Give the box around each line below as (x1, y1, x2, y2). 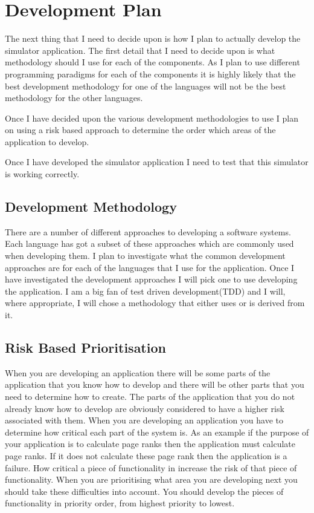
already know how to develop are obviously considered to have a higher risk (5, 402, 284, 414)
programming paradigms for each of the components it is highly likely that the (5, 67, 296, 80)
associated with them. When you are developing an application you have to (5, 414, 284, 426)
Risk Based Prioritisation (5, 338, 166, 356)
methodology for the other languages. (5, 91, 143, 104)
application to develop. (5, 135, 89, 148)
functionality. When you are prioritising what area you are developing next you (5, 473, 298, 486)
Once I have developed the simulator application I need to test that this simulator (5, 155, 309, 168)
